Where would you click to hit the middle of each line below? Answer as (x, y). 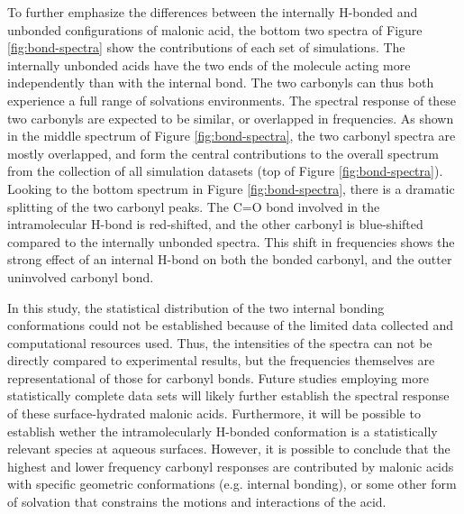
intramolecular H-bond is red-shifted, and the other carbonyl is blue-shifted (215, 224)
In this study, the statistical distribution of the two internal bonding (196, 307)
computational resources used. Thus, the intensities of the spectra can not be (220, 342)
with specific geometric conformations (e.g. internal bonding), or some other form (232, 484)
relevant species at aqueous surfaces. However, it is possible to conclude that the (229, 449)
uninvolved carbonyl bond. (81, 276)
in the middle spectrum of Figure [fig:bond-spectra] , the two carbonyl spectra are (232, 136)
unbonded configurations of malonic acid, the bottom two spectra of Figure (215, 29)
